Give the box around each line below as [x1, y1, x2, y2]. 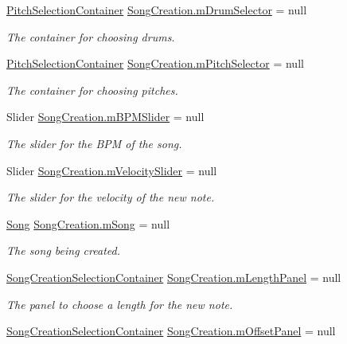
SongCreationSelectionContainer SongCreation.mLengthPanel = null [6, 268, 341, 285]
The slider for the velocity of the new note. [6, 189, 215, 205]
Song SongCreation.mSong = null [6, 215, 170, 232]
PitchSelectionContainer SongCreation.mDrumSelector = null [6, 2, 307, 18]
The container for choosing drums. [6, 28, 175, 45]
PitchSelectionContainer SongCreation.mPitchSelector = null [6, 55, 304, 72]
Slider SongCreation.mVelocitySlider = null [6, 162, 217, 178]
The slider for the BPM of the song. [6, 135, 182, 151]
